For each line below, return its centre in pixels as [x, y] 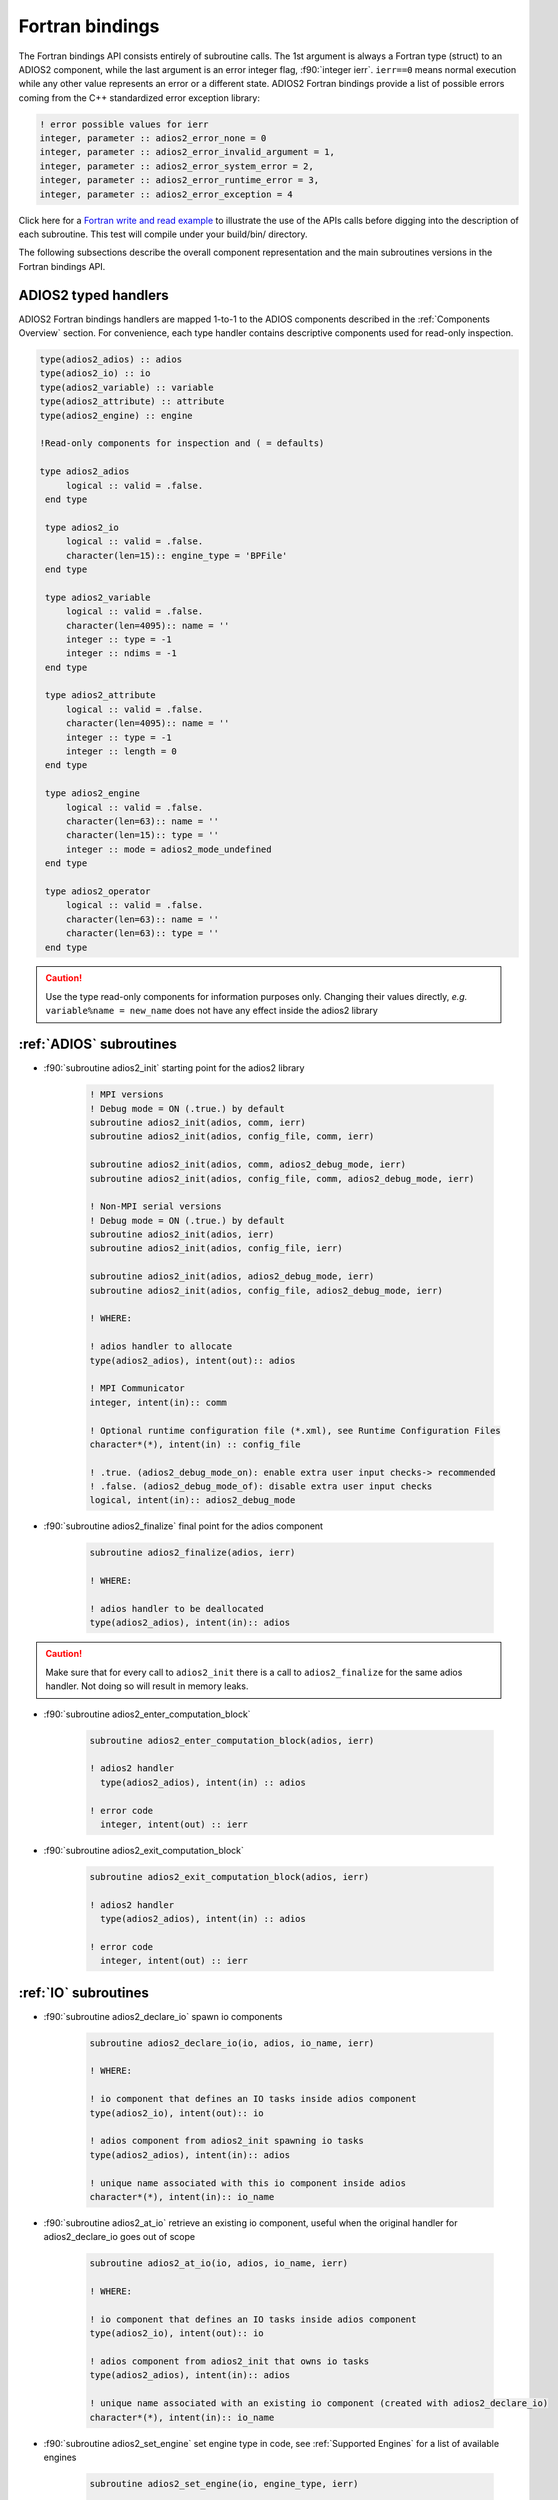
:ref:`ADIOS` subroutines [97, 1044]
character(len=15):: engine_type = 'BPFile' [176, 555]
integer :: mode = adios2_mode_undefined [168, 849]
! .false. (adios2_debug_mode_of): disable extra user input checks [261, 1486]
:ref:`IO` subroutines [84, 1992]
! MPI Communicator [137, 1388]
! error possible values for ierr [124, 124]
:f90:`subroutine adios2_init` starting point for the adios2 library [174, 1068]
